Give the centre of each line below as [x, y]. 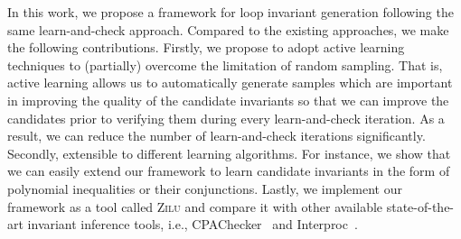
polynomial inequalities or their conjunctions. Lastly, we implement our [205, 188]
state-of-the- [420, 206]
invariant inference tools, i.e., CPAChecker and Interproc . [193, 224]
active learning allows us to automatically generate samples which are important [230, 83]
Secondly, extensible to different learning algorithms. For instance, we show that [229, 153]
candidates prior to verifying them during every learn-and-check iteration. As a [226, 118]
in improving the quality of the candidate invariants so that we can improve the [228, 100]
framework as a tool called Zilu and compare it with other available [195, 206]
